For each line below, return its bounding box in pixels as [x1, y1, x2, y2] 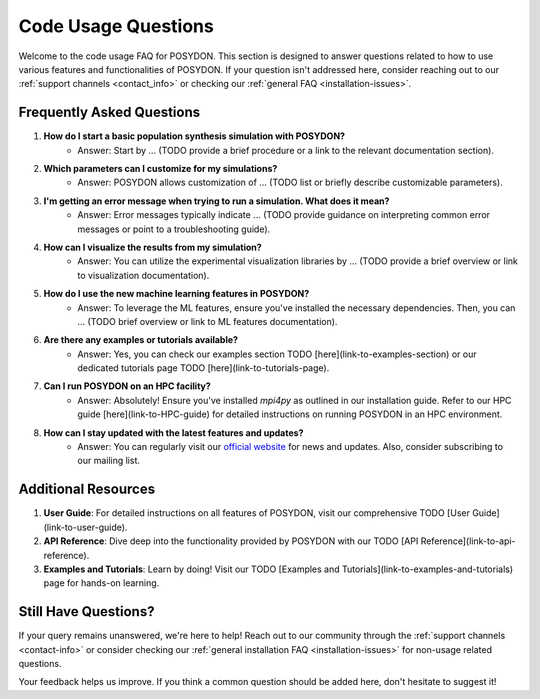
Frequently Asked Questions [18, 104, 201, 121]
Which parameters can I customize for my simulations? [43, 163, 278, 175]
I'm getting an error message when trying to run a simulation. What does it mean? [43, 195, 390, 207]
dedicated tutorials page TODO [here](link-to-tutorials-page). [77, 362, 330, 374]
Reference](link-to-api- [420, 535, 516, 547]
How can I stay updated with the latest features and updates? [43, 426, 304, 439]
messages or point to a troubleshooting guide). [77, 223, 271, 235]
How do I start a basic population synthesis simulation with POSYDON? [43, 130, 345, 142]
